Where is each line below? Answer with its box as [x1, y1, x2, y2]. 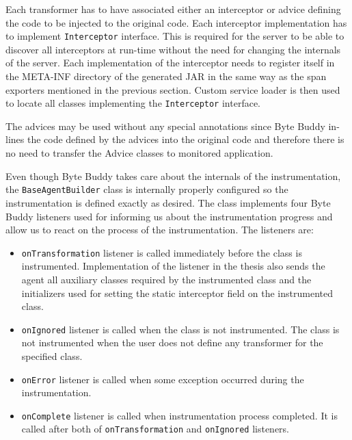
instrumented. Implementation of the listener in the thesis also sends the [21, 259, 325, 273]
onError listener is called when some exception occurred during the [21, 372, 304, 386]
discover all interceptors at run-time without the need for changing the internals [5, 42, 341, 56]
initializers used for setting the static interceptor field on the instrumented [21, 285, 333, 300]
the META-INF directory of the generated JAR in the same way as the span [5, 69, 327, 83]
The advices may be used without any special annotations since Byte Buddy [5, 118, 325, 133]
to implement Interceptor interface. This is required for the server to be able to [5, 29, 344, 43]
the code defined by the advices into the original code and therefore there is [27, 132, 344, 146]
